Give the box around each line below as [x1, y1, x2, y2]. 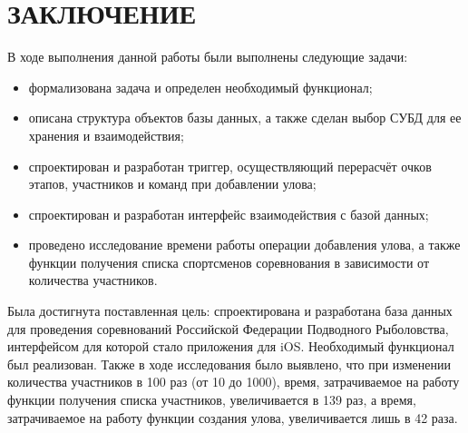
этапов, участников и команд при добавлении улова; [28, 174, 317, 193]
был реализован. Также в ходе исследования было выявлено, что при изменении [7, 354, 451, 373]
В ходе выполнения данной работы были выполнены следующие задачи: [7, 47, 408, 66]
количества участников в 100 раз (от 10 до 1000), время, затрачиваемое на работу [7, 372, 460, 391]
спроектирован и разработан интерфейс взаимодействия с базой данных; [28, 204, 429, 223]
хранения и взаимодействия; [28, 125, 184, 144]
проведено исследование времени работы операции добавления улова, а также [28, 235, 461, 254]
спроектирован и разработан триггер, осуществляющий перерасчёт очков [28, 156, 432, 175]
